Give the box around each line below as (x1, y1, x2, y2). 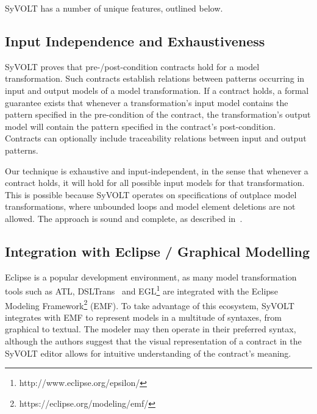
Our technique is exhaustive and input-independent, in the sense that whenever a (5, 164, 308, 177)
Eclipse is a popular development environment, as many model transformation (5, 270, 297, 283)
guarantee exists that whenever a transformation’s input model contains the (5, 96, 288, 109)
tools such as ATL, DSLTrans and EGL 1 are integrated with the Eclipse (5, 283, 278, 297)
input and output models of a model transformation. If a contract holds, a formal (5, 84, 309, 96)
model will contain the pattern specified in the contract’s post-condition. (5, 120, 276, 132)
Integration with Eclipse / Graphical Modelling (5, 241, 310, 260)
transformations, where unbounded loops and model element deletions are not (5, 200, 296, 213)
